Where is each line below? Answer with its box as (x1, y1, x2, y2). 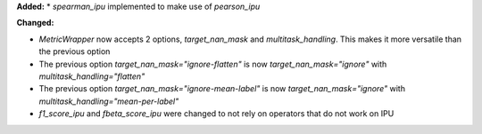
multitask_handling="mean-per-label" (38, 96, 179, 106)
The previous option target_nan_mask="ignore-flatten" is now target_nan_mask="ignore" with (38, 59, 387, 69)
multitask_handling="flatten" (38, 71, 145, 82)
